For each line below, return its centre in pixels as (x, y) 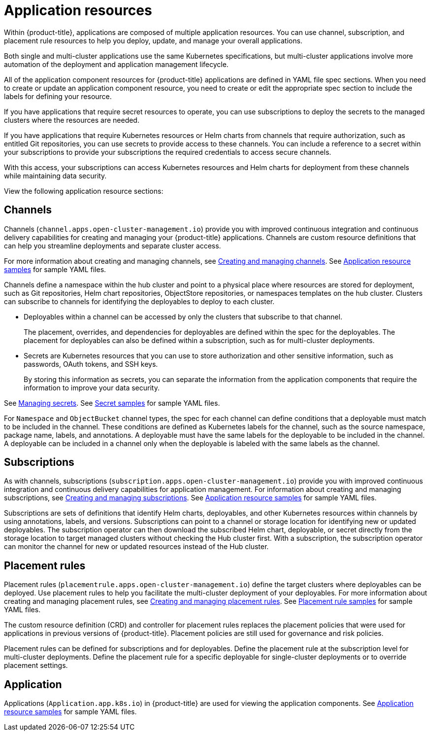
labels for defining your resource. (58, 96)
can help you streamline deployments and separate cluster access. (113, 245)
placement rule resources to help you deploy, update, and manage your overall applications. (153, 40)
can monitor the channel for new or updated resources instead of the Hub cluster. (136, 547)
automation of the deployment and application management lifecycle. (116, 64)
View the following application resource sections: (84, 191)
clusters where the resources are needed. (72, 120)
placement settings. (36, 665)
